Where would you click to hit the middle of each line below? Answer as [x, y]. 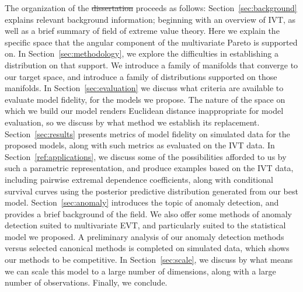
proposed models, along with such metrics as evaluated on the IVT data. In [140, 145]
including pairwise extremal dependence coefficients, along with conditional [139, 179]
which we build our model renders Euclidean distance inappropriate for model [144, 111]
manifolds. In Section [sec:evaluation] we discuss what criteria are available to [144, 88]
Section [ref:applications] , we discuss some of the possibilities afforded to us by [146, 156]
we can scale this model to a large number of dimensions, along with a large [140, 271]
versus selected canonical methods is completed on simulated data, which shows [147, 248]
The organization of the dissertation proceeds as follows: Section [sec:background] [151, 8]
